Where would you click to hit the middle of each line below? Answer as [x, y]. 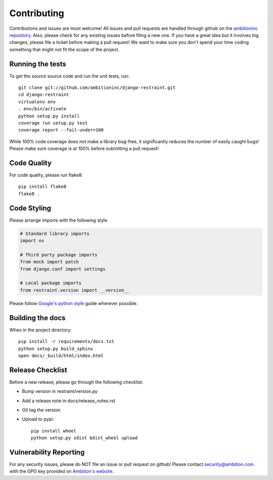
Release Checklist [38, 370]
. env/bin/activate [42, 109]
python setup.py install [49, 116]
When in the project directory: [40, 330]
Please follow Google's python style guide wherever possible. [74, 303]
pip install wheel [54, 431]
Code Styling [30, 208]
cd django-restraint [44, 95]
